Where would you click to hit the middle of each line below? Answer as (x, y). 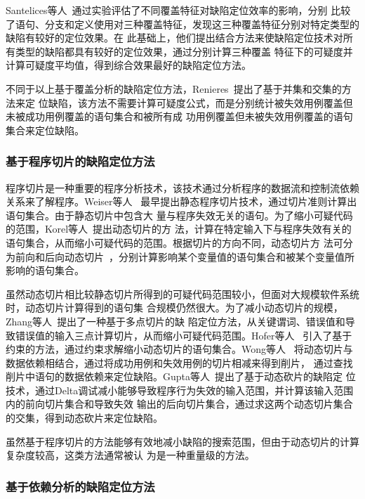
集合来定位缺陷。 (45, 130)
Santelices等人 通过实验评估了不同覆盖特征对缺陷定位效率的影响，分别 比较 (178, 10)
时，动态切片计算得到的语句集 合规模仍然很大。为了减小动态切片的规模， (174, 307)
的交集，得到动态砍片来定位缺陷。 (84, 418)
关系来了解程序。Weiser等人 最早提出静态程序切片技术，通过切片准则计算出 (181, 201)
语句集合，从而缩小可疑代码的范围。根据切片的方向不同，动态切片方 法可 (174, 242)
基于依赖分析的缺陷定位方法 (80, 486)
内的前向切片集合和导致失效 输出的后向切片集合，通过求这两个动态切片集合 (179, 404)
